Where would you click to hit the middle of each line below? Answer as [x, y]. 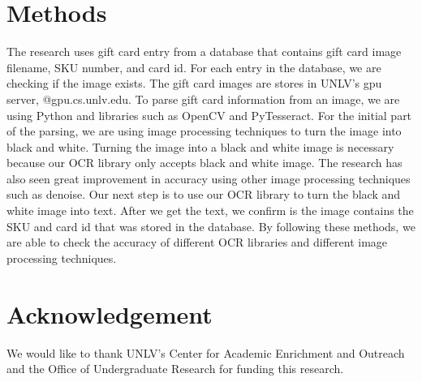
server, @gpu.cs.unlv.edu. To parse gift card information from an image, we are [203, 99]
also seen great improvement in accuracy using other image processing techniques [209, 178]
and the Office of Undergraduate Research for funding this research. [175, 369]
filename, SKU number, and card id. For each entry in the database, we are [194, 67]
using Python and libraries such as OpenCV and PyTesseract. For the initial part [209, 115]
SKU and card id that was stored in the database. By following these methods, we [211, 226]
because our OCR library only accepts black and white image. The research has [205, 163]
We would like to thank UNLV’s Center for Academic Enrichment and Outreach [206, 352]
